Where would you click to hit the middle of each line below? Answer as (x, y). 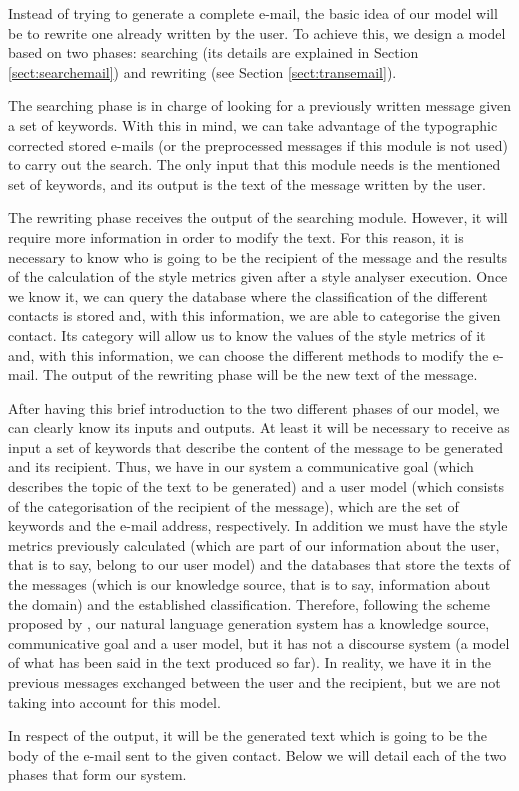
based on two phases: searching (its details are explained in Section (213, 52)
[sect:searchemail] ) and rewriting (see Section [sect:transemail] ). (202, 71)
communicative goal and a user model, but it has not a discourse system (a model (259, 642)
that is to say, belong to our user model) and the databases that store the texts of (259, 564)
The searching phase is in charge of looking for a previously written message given (260, 105)
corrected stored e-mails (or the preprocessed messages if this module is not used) (258, 144)
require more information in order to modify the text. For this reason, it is (236, 236)
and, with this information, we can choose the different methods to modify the (248, 354)
